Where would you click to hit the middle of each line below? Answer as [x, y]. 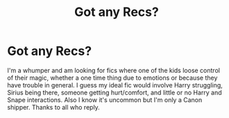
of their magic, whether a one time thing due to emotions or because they [112, 78]
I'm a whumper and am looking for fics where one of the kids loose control [114, 70]
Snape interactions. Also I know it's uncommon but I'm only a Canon [105, 100]
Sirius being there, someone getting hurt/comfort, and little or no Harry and [114, 92]
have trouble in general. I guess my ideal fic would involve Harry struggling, [115, 85]
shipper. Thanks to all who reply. [54, 107]
